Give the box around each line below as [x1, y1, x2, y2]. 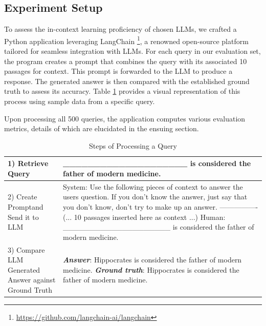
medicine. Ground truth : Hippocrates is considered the [62, 264, 239, 275]
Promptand [8, 201, 43, 212]
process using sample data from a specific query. [4, 96, 155, 107]
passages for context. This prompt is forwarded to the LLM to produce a [4, 66, 233, 76]
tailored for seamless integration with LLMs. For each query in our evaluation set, [4, 46, 261, 56]
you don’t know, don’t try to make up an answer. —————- [62, 201, 258, 212]
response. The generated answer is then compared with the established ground [4, 75, 250, 86]
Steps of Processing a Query [88, 140, 177, 151]
